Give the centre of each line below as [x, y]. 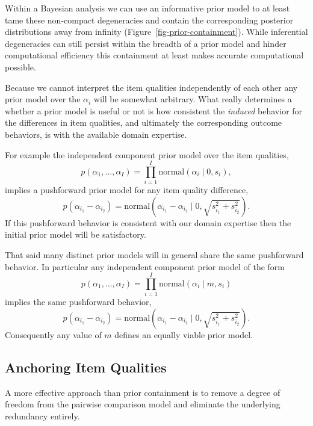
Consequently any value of [53, 334]
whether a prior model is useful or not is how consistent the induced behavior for [154, 110]
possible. [20, 66]
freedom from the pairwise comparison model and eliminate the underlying [143, 404]
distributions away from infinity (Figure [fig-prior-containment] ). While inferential [156, 32]
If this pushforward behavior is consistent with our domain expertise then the [148, 222]
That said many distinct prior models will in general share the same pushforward [154, 255]
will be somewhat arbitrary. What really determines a [193, 99]
